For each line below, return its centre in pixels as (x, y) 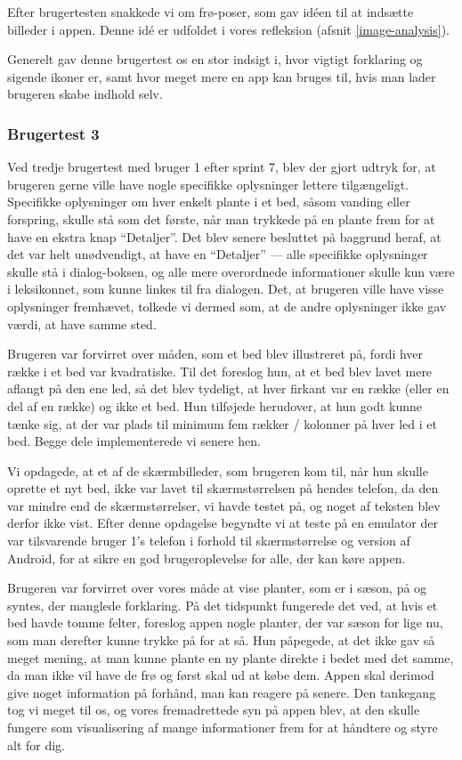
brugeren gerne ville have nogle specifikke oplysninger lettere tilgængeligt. (208, 184)
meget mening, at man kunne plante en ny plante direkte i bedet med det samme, (231, 657)
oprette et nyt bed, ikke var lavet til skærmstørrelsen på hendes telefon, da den (223, 488)
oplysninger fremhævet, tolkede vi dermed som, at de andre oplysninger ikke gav (227, 306)
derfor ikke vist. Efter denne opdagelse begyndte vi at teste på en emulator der (223, 523)
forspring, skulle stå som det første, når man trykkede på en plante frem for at (221, 218)
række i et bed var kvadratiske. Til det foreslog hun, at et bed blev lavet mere (220, 371)
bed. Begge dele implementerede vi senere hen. (134, 441)
